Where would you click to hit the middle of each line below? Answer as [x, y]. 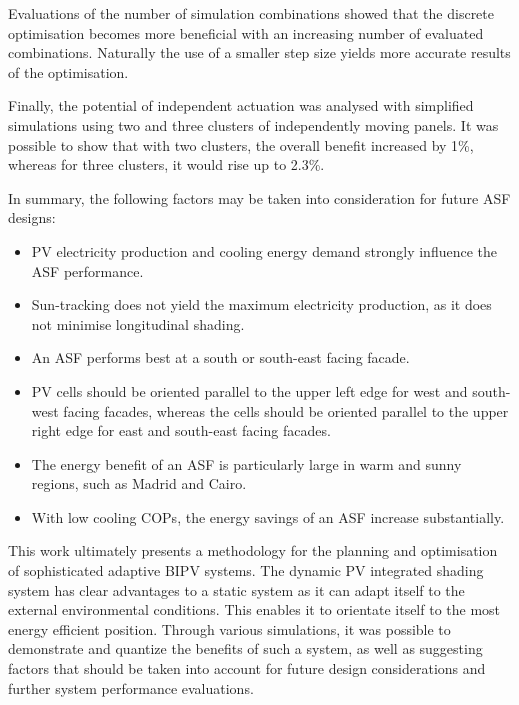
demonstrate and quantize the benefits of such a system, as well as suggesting [245, 648]
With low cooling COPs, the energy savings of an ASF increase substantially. [268, 516]
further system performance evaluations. [131, 687]
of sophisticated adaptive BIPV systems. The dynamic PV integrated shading [246, 570]
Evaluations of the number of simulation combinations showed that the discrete [251, 13]
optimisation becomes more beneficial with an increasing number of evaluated [246, 32]
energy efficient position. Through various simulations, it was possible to [229, 628]
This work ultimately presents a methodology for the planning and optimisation [253, 550]
